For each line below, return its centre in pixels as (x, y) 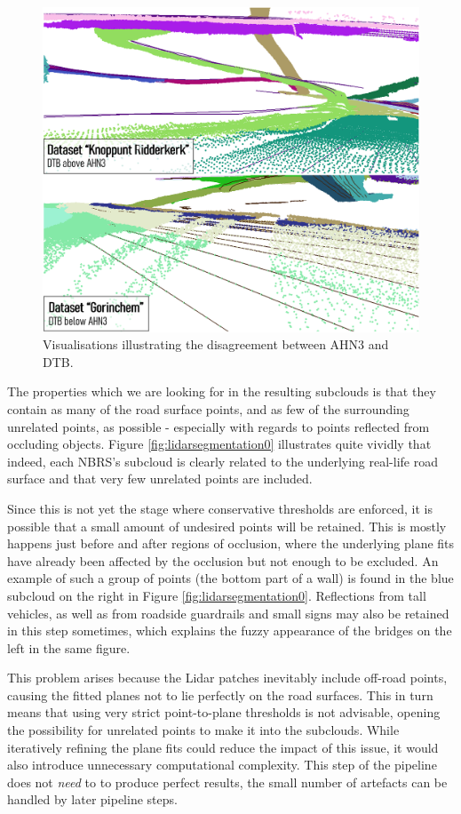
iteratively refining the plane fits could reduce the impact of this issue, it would (223, 747)
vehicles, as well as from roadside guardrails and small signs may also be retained (228, 613)
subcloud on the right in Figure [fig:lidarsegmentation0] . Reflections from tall (217, 595)
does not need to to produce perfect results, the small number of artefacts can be (227, 782)
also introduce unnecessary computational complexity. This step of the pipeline (222, 765)
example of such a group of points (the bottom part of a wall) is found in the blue (230, 578)
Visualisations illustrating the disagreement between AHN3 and (216, 344)
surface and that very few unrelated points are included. (160, 479)
